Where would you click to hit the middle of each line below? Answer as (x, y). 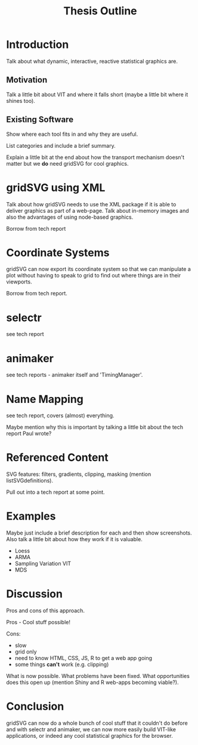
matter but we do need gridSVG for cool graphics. (68, 163)
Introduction (38, 45)
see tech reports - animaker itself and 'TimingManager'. (75, 375)
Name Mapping (45, 399)
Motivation (27, 80)
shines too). (21, 100)
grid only (26, 652)
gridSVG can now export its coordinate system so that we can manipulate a (98, 269)
